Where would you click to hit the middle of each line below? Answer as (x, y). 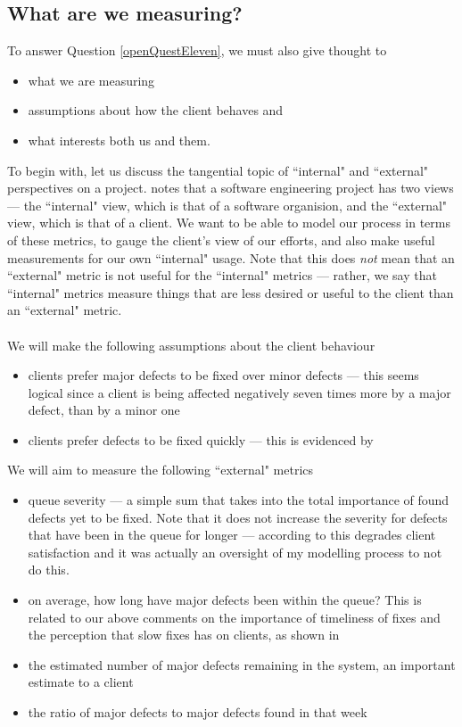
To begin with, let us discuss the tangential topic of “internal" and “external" (218, 170)
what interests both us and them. (119, 140)
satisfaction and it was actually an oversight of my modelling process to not (235, 552)
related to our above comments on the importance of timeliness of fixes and (234, 617)
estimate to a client (81, 682)
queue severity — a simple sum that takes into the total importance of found (239, 500)
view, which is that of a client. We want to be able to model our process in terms (229, 223)
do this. (49, 570)
